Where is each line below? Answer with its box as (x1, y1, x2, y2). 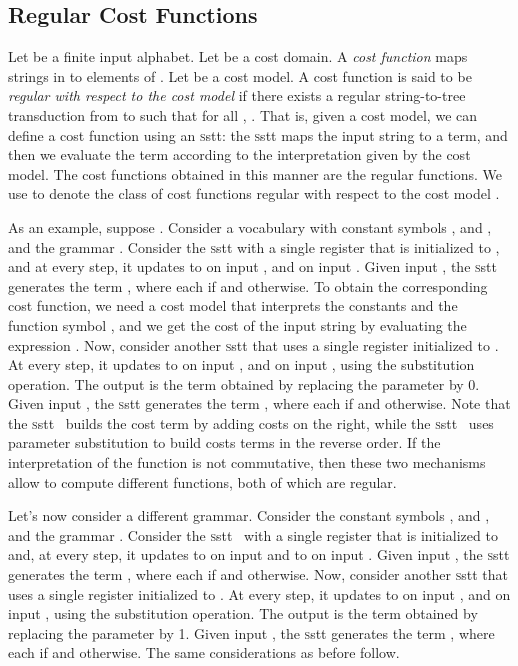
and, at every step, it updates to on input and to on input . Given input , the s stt (8, 544, 510, 565)
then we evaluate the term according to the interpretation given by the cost (8, 144, 471, 165)
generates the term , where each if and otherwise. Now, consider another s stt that (8, 564, 508, 585)
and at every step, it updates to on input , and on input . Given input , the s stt (8, 256, 497, 277)
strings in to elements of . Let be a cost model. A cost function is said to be (8, 65, 472, 86)
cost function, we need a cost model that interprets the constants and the (8, 295, 458, 316)
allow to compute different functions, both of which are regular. (8, 471, 397, 492)
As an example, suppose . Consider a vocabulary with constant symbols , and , (8, 216, 492, 237)
